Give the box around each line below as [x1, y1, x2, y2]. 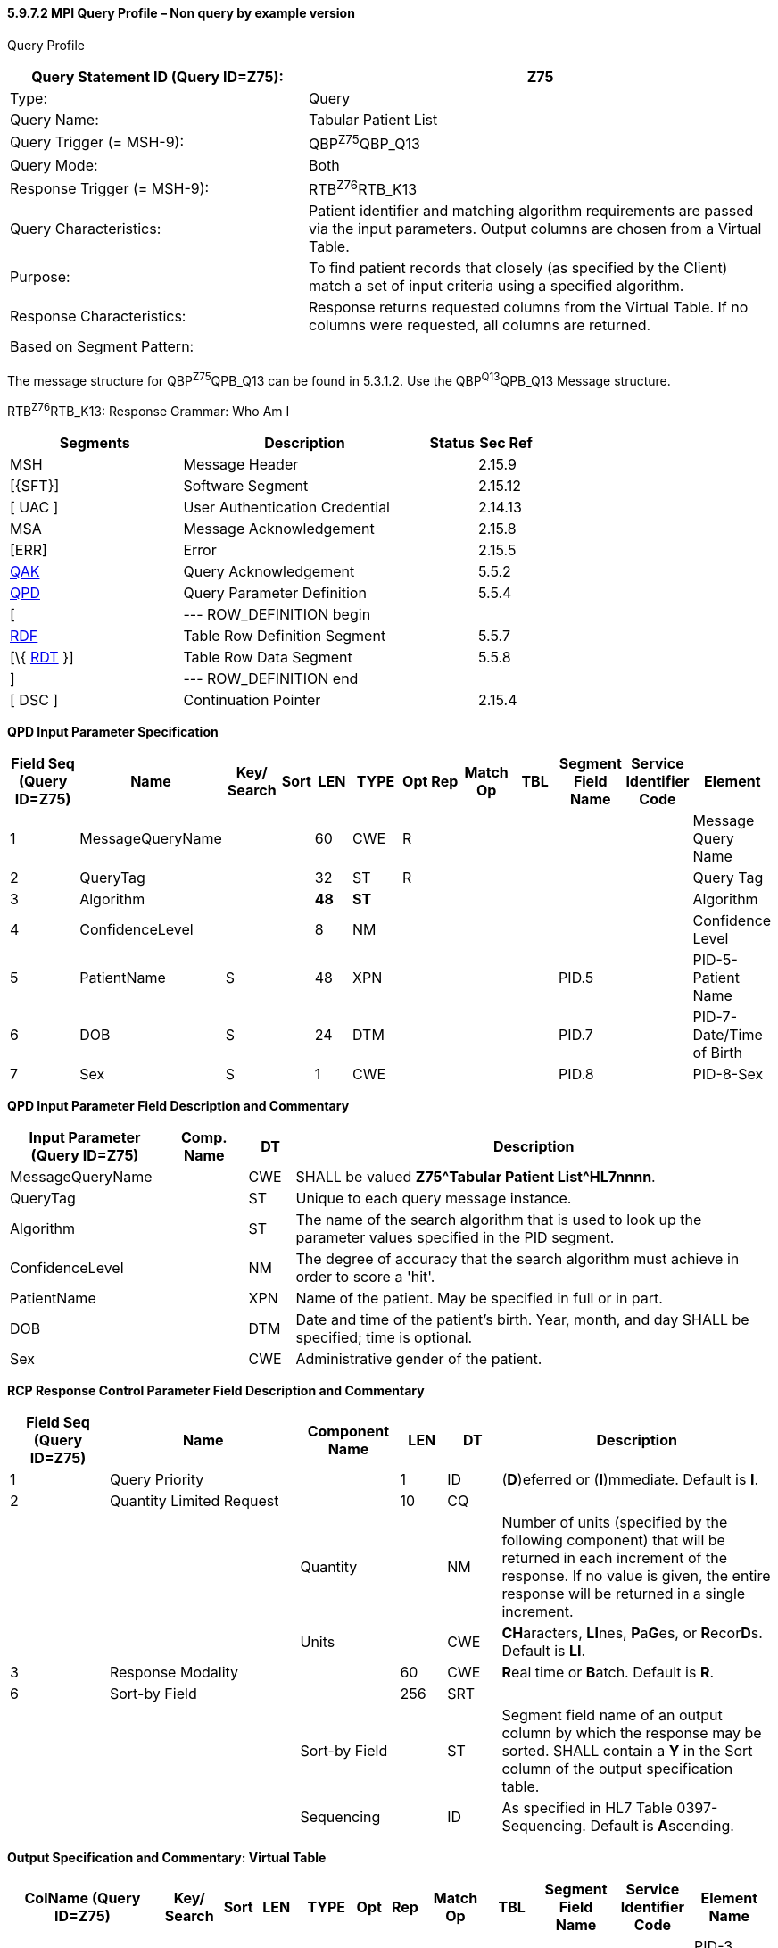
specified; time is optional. [295, 1328, 473, 1346]
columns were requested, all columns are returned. [309, 316, 651, 335]
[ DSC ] [10, 690, 59, 709]
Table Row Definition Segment [183, 626, 386, 645]
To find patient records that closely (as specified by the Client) [309, 259, 728, 278]
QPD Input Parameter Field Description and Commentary [7, 1097, 350, 1113]
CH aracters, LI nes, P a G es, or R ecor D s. [501, 1623, 763, 1642]
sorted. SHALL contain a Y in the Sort [501, 1741, 753, 1760]
